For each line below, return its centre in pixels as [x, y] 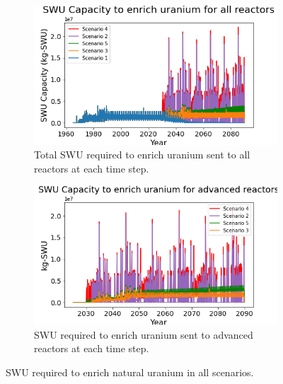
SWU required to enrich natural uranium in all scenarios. [130, 372]
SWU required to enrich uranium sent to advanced [144, 334]
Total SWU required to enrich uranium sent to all [142, 155]
